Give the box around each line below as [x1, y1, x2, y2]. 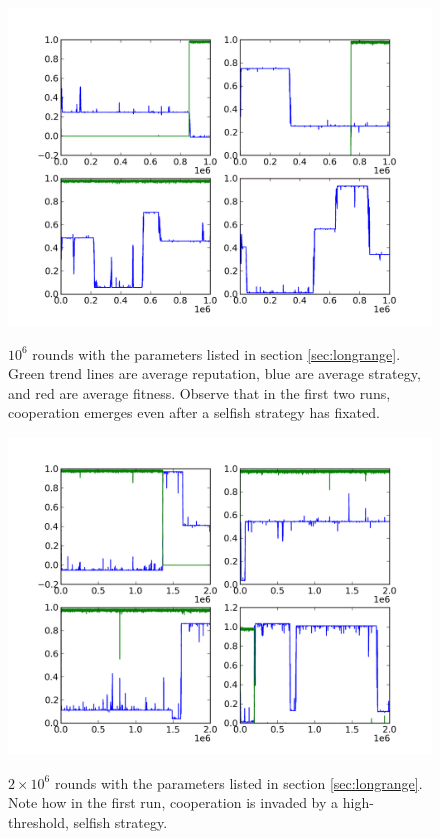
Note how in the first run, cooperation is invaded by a [8, 792, 339, 813]
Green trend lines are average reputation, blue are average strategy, [8, 363, 421, 384]
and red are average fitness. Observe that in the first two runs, [8, 382, 391, 403]
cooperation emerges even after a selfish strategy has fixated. [8, 402, 380, 423]
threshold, [8, 811, 69, 832]
